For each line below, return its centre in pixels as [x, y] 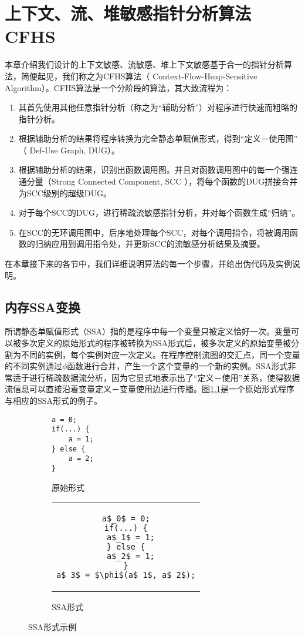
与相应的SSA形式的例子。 [54, 400]
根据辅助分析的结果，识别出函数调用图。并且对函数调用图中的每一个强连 [158, 170]
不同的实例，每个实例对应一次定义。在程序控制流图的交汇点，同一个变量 [160, 354]
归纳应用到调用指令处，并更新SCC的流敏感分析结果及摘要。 [150, 244]
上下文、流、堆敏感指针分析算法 [128, 13]
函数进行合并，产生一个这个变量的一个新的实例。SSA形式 [177, 366]
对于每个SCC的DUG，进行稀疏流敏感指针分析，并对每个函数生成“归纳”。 [159, 212]
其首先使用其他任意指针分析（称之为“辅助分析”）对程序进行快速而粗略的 [158, 107]
